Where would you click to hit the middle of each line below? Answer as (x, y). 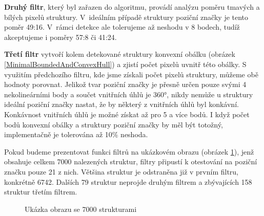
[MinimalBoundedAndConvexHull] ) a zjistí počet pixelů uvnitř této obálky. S (125, 64)
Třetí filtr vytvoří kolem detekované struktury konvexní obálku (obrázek (120, 54)
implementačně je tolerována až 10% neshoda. (76, 134)
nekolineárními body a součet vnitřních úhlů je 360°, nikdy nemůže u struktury (129, 94)
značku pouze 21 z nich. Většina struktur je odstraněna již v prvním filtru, (121, 171)
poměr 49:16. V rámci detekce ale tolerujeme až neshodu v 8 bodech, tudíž (122, 27)
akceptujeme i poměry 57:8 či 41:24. (60, 37)
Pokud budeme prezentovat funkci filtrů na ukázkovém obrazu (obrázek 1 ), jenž (129, 151)
